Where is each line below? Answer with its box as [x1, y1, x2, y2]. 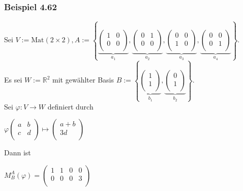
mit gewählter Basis [52, 74, 114, 85]
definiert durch [47, 101, 94, 112]
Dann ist [4, 147, 31, 158]
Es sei [4, 74, 22, 85]
